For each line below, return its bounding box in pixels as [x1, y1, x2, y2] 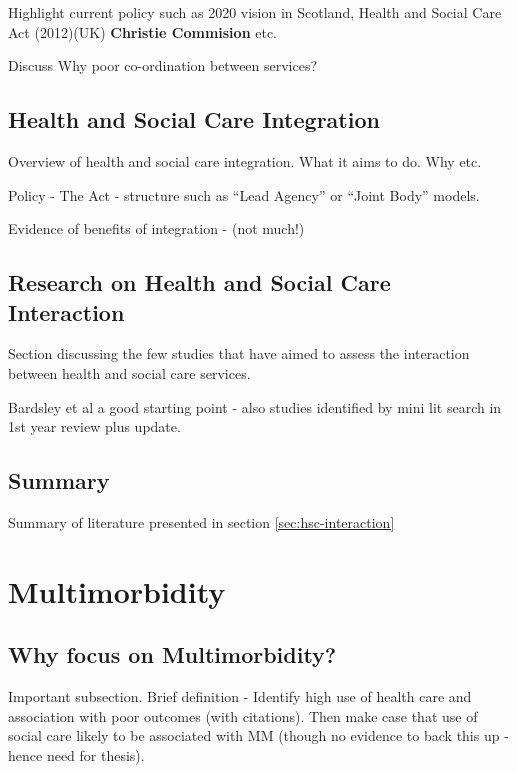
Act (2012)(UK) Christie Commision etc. [8, 21, 278, 42]
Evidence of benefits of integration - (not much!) [8, 218, 305, 239]
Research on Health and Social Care [8, 267, 391, 298]
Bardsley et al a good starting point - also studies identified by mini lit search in [8, 396, 502, 417]
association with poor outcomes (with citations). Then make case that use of [8, 705, 478, 726]
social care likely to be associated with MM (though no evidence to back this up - [8, 725, 509, 746]
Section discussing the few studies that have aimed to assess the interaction [8, 343, 470, 364]
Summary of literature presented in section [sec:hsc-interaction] [8, 511, 395, 532]
